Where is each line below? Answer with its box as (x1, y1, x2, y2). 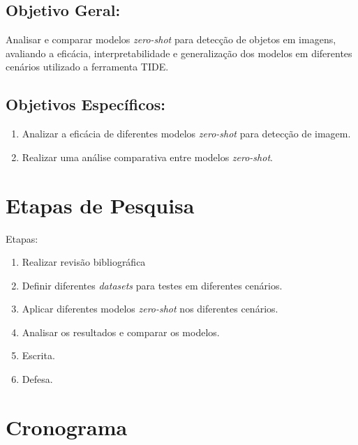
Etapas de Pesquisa (6, 190, 195, 219)
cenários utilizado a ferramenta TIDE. (6, 59, 169, 74)
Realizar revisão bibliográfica (22, 255, 146, 269)
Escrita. (22, 348, 55, 363)
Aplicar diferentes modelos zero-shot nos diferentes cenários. (22, 301, 278, 316)
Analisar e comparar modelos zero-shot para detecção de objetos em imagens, (6, 32, 336, 47)
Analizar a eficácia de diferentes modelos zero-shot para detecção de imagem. (22, 126, 351, 141)
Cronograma (6, 412, 128, 441)
